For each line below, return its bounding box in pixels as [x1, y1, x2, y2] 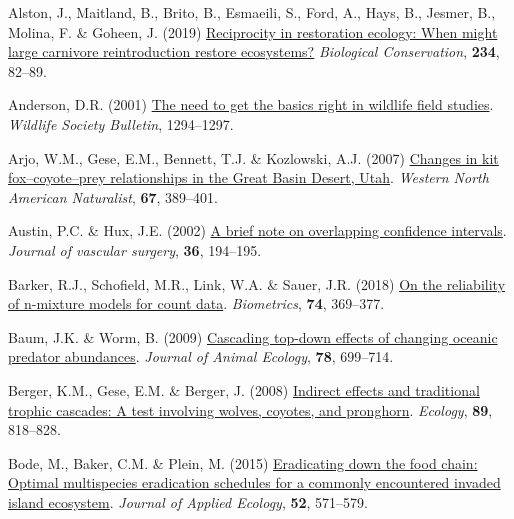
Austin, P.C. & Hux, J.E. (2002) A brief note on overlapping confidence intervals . [8, 220, 507, 241]
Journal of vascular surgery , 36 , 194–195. [8, 239, 262, 260]
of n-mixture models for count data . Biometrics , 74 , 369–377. [8, 293, 385, 314]
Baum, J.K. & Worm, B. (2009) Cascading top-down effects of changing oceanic [8, 326, 498, 347]
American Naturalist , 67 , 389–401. [8, 186, 218, 207]
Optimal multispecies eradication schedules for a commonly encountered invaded [8, 472, 501, 493]
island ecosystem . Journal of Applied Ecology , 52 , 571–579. [8, 491, 369, 512]
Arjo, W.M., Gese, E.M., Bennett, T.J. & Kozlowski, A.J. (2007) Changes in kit [8, 147, 499, 168]
